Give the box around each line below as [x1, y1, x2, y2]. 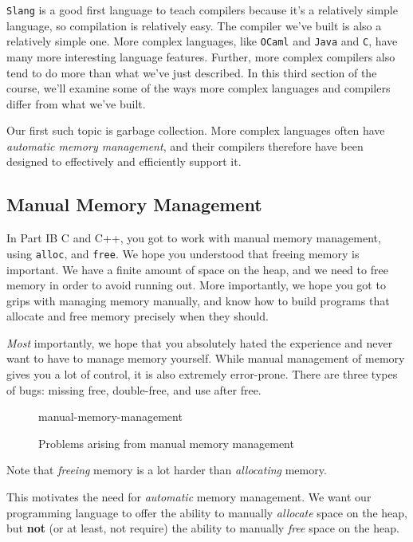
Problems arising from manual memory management [38, 434, 294, 451]
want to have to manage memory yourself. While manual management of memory [6, 350, 405, 367]
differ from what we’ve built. [6, 95, 146, 112]
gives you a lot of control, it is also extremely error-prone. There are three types [6, 366, 398, 383]
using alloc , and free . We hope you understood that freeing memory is [6, 245, 360, 261]
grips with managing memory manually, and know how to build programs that [6, 292, 390, 308]
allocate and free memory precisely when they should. [6, 308, 269, 324]
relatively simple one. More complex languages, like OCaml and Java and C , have [6, 33, 398, 49]
